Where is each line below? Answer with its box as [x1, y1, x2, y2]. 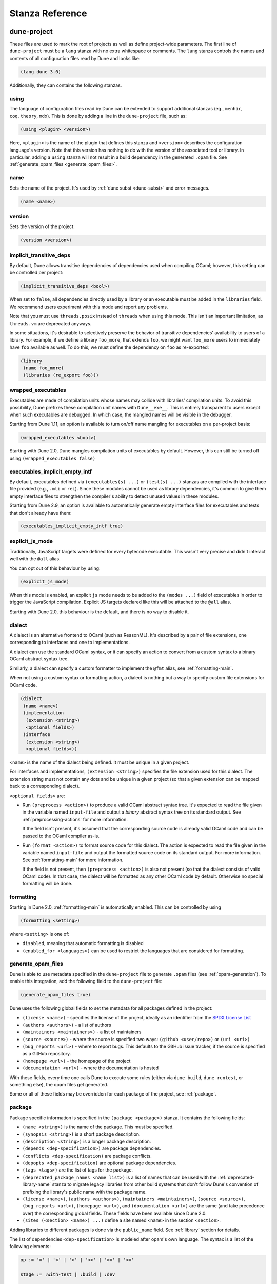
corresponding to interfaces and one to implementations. [9, 639, 130, 646]
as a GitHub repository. [22, 1050, 71, 1056]
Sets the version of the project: [9, 223, 75, 230]
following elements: [9, 1243, 51, 1250]
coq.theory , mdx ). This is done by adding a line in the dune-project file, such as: [9, 113, 187, 119]
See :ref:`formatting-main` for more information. [22, 857, 124, 863]
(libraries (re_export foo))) [23, 372, 100, 378]
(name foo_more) [23, 365, 64, 371]
